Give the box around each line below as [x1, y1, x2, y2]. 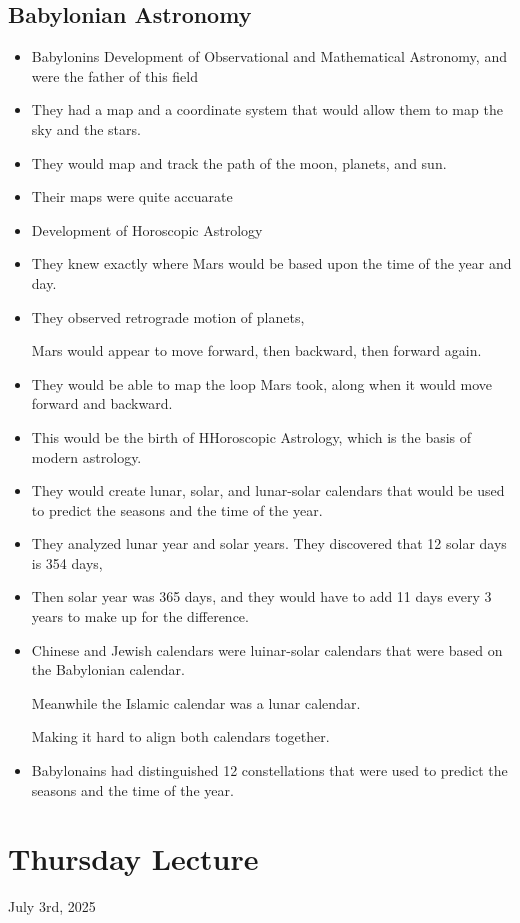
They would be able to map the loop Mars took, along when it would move [31, 373, 492, 394]
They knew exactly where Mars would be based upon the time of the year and [31, 253, 512, 274]
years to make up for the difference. [31, 606, 249, 627]
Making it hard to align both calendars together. [31, 726, 330, 747]
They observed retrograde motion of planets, [31, 306, 305, 327]
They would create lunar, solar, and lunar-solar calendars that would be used [31, 480, 505, 501]
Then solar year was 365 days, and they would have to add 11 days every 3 [31, 586, 492, 607]
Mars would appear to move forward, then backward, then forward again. [31, 340, 482, 361]
